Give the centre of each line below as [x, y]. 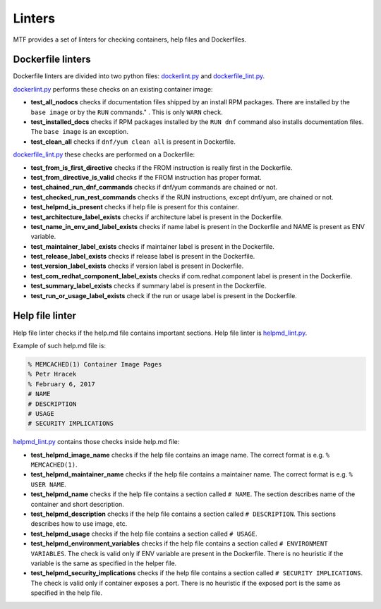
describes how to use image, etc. [79, 524]
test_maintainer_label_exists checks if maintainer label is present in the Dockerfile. [152, 246]
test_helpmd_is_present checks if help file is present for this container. [135, 207]
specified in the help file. [66, 593]
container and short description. [78, 504]
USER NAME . [48, 484]
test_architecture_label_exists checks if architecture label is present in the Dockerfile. [157, 217]
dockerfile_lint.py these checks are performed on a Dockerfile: [104, 154]
